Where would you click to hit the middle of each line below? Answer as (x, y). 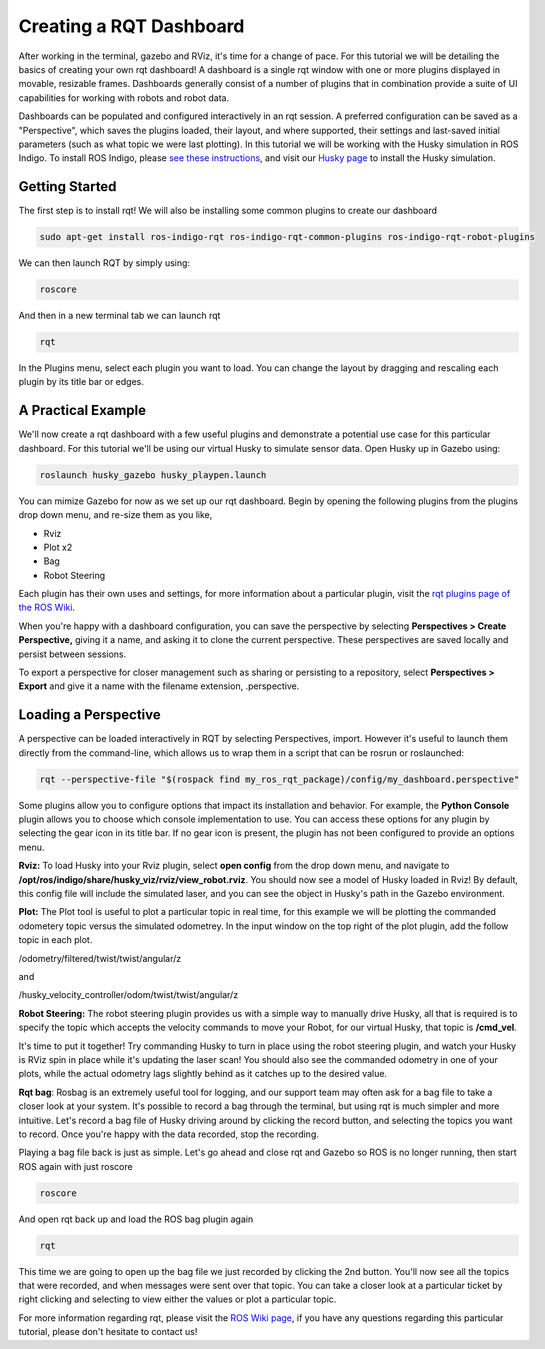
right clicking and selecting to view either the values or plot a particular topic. (177, 1299)
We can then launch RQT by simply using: (104, 263)
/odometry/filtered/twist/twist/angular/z (100, 958)
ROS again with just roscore (76, 1166)
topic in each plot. (55, 940)
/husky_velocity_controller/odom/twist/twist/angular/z (128, 995)
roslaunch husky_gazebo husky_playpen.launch (153, 474)
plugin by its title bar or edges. (81, 382)
